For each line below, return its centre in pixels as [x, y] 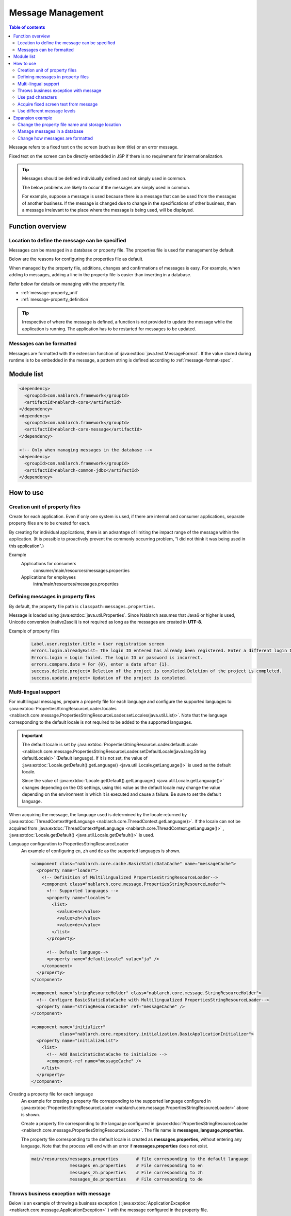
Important [32, 736]
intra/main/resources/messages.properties [76, 584]
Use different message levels [47, 111]
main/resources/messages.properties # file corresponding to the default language [140, 1159]
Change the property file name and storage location [69, 125]
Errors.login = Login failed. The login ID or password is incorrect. [117, 657]
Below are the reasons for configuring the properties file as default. [76, 259]
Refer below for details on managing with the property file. [67, 284]
